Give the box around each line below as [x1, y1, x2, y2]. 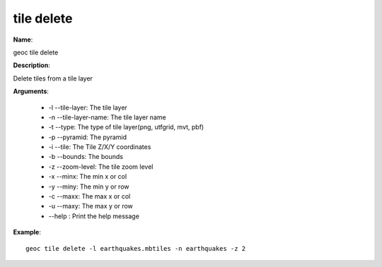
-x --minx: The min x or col [48, 172, 127, 181]
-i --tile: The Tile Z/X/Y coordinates [48, 143, 151, 151]
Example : [13, 228, 42, 237]
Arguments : [13, 87, 50, 95]
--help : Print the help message [48, 212, 139, 220]
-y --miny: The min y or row [48, 182, 130, 191]
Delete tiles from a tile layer [13, 74, 93, 83]
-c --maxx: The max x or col [48, 192, 131, 201]
